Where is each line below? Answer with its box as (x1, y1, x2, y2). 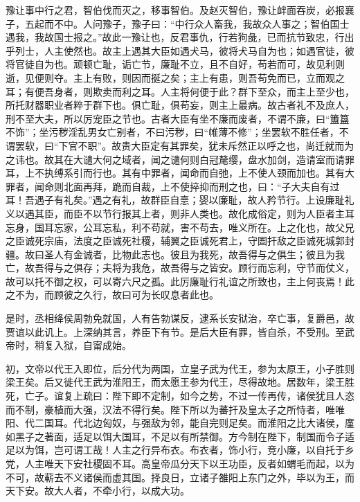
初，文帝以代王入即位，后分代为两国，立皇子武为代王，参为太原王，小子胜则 (6, 361, 354, 375)
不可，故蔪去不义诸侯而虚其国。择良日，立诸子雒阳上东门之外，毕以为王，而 (6, 469, 354, 484)
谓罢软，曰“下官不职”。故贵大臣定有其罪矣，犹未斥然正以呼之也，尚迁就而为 (6, 138, 354, 152)
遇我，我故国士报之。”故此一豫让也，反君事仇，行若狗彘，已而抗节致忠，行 (6, 30, 345, 44)
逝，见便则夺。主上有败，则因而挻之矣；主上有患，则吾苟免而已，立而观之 (6, 70, 345, 84)
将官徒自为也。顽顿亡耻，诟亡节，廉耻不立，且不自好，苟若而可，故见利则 (6, 57, 345, 71)
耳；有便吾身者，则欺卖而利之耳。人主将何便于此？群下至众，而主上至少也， (6, 84, 354, 98)
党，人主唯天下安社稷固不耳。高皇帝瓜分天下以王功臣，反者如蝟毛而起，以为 (6, 456, 354, 470)
